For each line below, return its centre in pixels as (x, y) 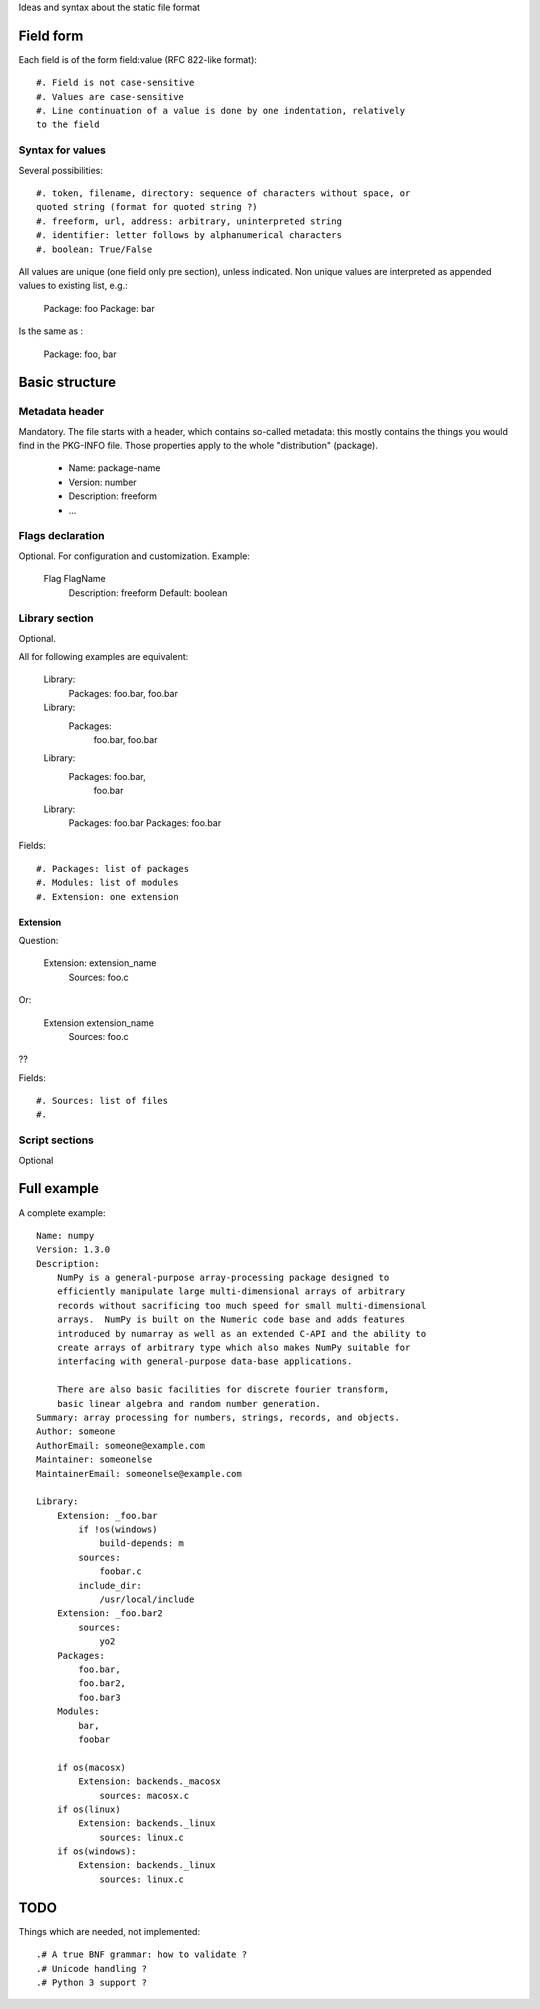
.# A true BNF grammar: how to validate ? (142, 1954)
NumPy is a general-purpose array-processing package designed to (223, 1278)
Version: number (102, 482)
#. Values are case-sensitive (110, 96)
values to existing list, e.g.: (73, 286)
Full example (59, 1188)
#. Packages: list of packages (113, 868)
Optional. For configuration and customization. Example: (134, 556)
